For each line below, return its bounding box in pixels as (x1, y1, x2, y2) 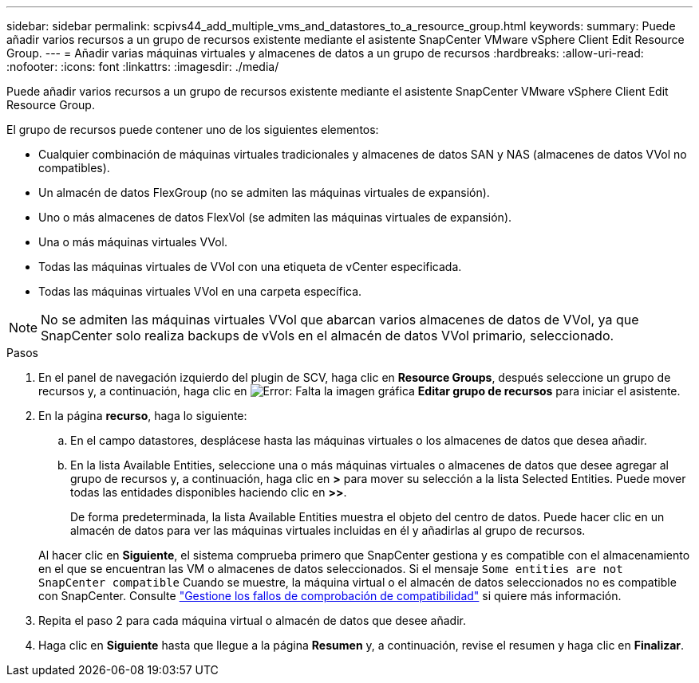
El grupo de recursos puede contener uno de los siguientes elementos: (6, 123, 379, 136)
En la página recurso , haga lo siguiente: (38, 409, 247, 422)
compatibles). (38, 161, 110, 175)
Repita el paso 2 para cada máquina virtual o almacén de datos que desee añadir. (38, 614, 466, 627)
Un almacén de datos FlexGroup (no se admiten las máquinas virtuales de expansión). (38, 186, 490, 199)
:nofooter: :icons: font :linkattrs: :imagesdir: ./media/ (6, 60, 279, 73)
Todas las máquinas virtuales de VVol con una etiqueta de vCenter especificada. (38, 260, 462, 273)
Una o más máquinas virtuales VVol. (38, 235, 228, 249)
